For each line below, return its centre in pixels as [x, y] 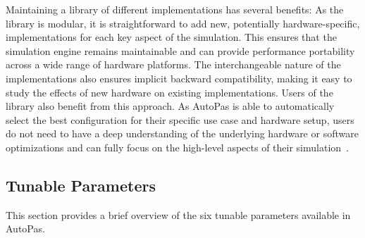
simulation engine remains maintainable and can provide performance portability [180, 50]
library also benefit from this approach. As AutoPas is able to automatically [170, 106]
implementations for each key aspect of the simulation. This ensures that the [171, 37]
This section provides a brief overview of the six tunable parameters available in [178, 214]
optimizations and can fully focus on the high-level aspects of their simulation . [177, 147]
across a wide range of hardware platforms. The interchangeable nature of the [173, 64]
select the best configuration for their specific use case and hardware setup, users [180, 119]
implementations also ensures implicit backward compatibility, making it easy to [179, 78]
